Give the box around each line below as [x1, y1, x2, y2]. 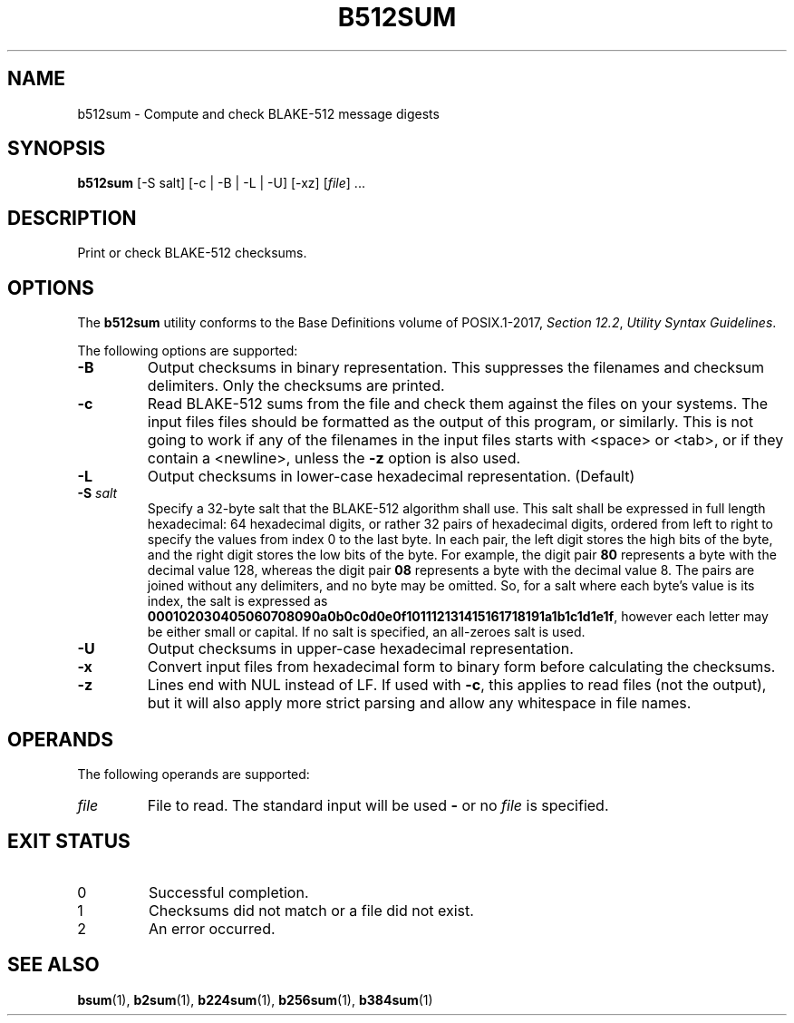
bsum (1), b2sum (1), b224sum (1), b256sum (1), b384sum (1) [77, 991, 433, 1008]
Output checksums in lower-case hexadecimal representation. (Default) [147, 467, 635, 486]
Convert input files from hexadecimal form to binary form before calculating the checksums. [147, 658, 776, 677]
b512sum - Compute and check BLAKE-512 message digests [77, 105, 440, 122]
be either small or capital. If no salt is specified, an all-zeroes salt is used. [147, 624, 586, 640]
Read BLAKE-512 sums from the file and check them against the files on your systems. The [147, 395, 768, 414]
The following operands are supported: [77, 765, 310, 782]
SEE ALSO [7, 953, 100, 977]
